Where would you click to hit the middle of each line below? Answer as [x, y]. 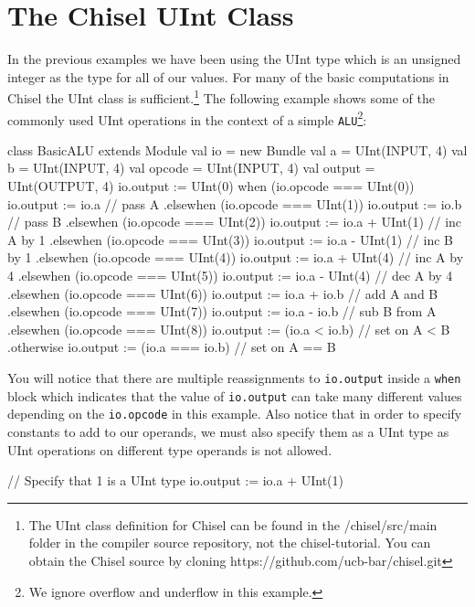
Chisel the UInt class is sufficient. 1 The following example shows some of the [221, 96]
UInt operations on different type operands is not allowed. [170, 449]
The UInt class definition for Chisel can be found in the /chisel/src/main [233, 524]
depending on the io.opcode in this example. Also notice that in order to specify [235, 414]
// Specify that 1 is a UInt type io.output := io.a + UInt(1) [175, 480]
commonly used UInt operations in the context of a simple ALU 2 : [187, 118]
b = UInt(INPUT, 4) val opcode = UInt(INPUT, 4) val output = [191, 168]
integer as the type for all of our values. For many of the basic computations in [228, 76]
